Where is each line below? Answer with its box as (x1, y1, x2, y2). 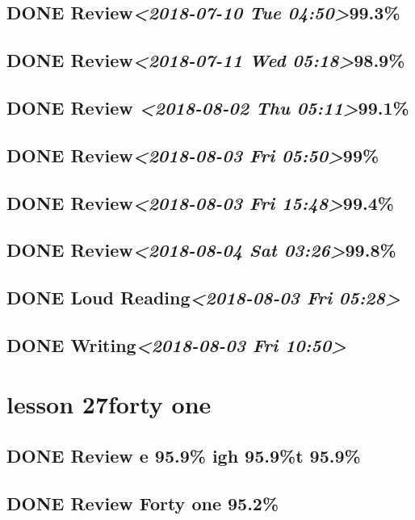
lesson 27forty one (6, 388, 212, 421)
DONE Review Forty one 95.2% (6, 490, 279, 515)
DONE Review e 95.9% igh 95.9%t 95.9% (6, 443, 361, 468)
